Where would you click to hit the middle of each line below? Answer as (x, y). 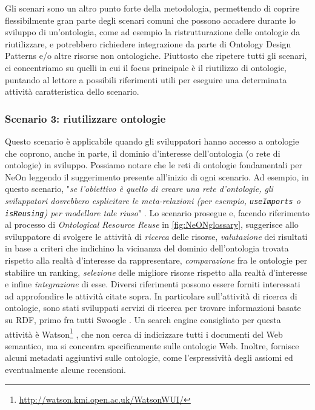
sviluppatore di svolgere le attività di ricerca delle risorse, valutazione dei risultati (156, 236)
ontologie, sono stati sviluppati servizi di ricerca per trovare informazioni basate (153, 308)
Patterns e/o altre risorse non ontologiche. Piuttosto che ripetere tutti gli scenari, (156, 56)
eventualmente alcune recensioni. (65, 370)
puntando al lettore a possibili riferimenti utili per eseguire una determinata (146, 79)
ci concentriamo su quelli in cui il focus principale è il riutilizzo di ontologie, (146, 67)
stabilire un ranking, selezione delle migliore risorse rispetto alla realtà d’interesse (156, 272)
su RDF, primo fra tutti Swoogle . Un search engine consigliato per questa (143, 319)
